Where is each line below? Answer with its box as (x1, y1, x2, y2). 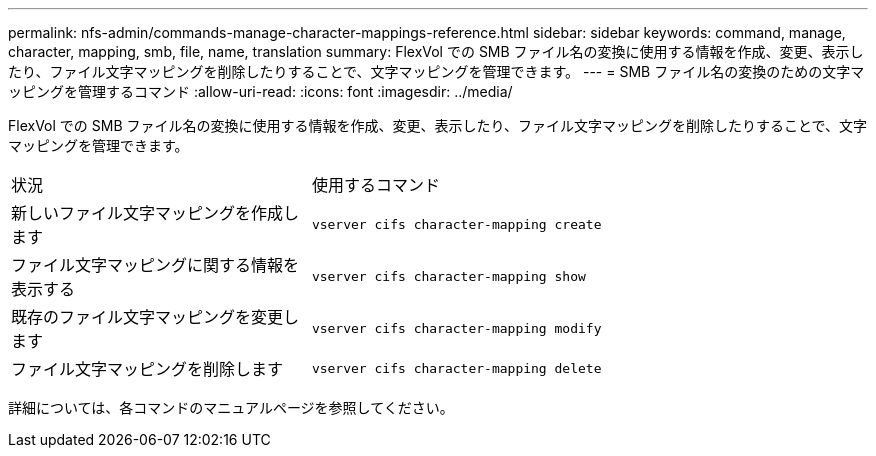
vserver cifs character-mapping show (311, 268, 586, 284)
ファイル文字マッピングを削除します (11, 359, 284, 379)
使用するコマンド (311, 175, 440, 195)
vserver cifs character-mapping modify (311, 320, 602, 336)
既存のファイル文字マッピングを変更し (11, 307, 300, 327)
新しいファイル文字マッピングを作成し (11, 203, 300, 223)
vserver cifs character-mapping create (311, 216, 602, 232)
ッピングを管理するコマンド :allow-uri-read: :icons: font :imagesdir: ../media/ (8, 83, 513, 100)
